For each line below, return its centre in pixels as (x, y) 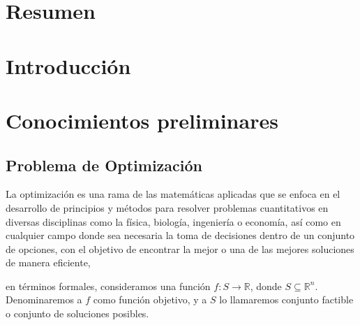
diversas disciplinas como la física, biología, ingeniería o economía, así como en (173, 221)
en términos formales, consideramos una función (108, 286)
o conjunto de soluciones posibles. (77, 313)
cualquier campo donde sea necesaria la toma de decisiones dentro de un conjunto (180, 235)
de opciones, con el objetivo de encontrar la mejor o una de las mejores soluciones (180, 248)
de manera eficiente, (48, 262)
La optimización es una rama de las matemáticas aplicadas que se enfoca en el (173, 194)
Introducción (68, 65)
